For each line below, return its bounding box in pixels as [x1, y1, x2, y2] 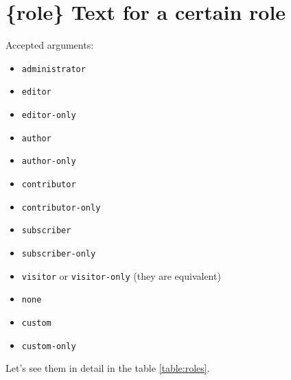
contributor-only [21, 202, 101, 213]
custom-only [21, 341, 76, 351]
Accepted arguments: [5, 38, 94, 52]
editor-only [21, 110, 76, 121]
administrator [21, 64, 86, 74]
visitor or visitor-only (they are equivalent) [21, 268, 221, 283]
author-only [21, 156, 76, 167]
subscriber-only [21, 248, 96, 259]
